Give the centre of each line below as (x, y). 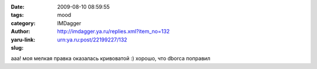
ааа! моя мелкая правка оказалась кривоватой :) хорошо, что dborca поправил (111, 58)
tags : (17, 15)
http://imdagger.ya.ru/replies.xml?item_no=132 (114, 32)
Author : (21, 32)
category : (23, 23)
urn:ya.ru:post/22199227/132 (92, 39)
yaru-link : (23, 39)
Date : (18, 7)
